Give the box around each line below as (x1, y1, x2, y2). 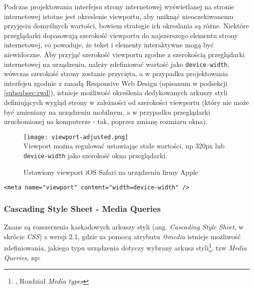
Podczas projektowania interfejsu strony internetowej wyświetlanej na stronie (4, 1, 234, 11)
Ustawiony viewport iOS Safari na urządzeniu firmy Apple (23, 166, 198, 177)
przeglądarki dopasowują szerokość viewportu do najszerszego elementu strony (4, 30, 238, 40)
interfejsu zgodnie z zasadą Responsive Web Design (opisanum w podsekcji (4, 78, 228, 88)
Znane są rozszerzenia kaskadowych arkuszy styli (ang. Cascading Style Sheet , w (4, 222, 244, 232)
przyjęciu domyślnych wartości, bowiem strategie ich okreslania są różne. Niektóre (4, 21, 249, 31)
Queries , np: (4, 252, 41, 262)
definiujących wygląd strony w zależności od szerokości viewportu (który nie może (4, 97, 249, 107)
